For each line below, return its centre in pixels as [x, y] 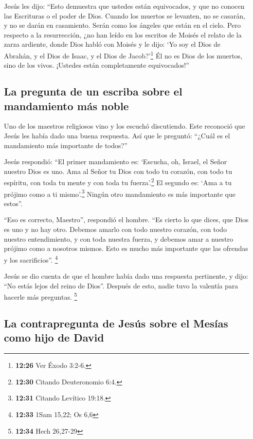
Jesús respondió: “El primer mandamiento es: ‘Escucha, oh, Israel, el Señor [116, 162]
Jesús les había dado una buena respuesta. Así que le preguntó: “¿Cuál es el [117, 135]
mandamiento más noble [66, 105]
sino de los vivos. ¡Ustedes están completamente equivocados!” [97, 65]
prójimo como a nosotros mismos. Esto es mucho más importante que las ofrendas [126, 248]
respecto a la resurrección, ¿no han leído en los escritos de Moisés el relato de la [123, 34]
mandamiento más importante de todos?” [66, 145]
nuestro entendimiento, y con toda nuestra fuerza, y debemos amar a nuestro [119, 239]
